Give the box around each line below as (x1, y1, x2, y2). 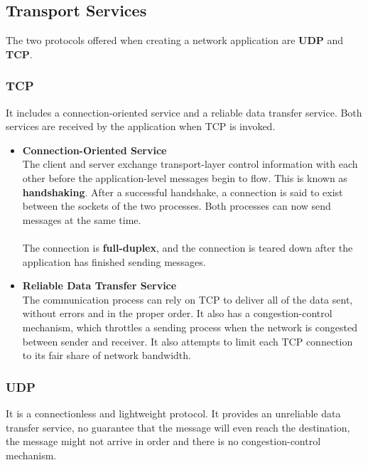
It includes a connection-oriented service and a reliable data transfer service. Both (6, 105, 362, 119)
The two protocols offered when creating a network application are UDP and (6, 33, 344, 48)
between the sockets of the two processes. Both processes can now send (22, 198, 331, 213)
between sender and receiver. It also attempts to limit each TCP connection (22, 333, 353, 348)
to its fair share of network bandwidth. (22, 348, 191, 363)
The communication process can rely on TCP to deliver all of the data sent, (22, 292, 353, 306)
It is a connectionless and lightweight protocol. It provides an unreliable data (6, 405, 341, 420)
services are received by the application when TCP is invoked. (6, 119, 276, 134)
